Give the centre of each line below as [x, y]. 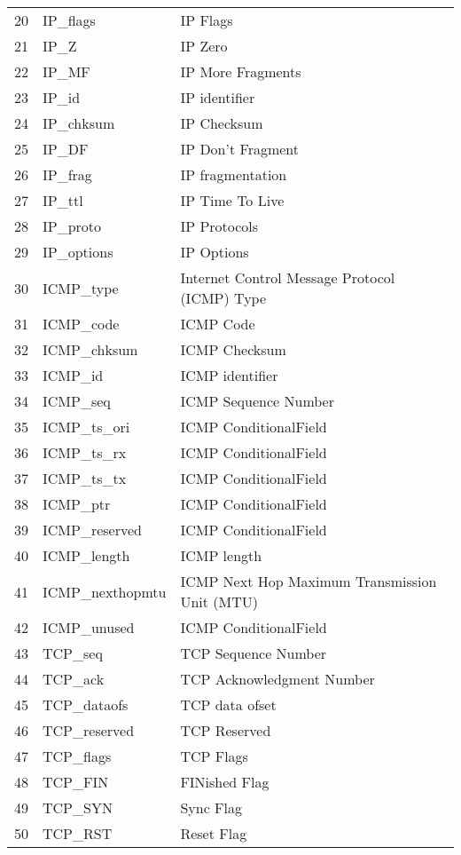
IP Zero [204, 46]
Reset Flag [214, 833]
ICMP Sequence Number [257, 401]
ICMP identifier [229, 375]
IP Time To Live [232, 200]
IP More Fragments [241, 71]
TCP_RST [78, 833]
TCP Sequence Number [254, 653]
